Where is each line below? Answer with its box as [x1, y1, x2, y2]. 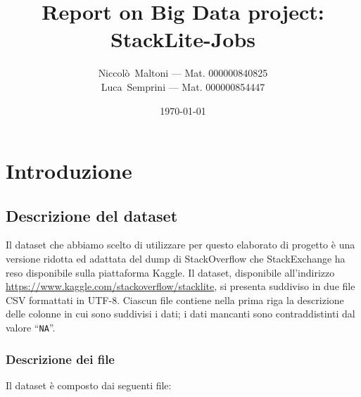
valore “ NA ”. [6, 320, 56, 335]
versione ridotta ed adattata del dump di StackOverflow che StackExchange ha [6, 251, 346, 266]
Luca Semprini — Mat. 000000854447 [101, 79, 265, 94]
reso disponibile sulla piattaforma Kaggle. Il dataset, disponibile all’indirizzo [6, 265, 335, 279]
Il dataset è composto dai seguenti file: [6, 377, 172, 392]
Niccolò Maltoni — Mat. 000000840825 [98, 65, 268, 80]
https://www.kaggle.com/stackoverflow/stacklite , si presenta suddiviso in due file [6, 279, 355, 294]
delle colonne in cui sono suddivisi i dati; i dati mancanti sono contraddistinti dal [6, 306, 355, 321]
